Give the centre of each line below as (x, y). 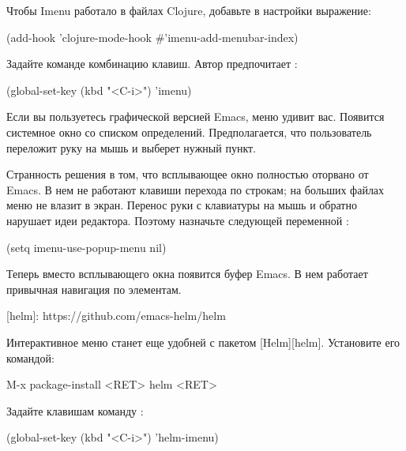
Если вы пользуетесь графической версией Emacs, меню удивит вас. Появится (195, 117)
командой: (30, 357)
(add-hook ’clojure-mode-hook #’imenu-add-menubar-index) (152, 37)
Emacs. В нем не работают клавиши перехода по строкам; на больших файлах (195, 189)
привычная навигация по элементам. (94, 289)
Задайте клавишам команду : (75, 410)
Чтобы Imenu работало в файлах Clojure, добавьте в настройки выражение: (189, 10)
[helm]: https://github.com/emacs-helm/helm (116, 316)
